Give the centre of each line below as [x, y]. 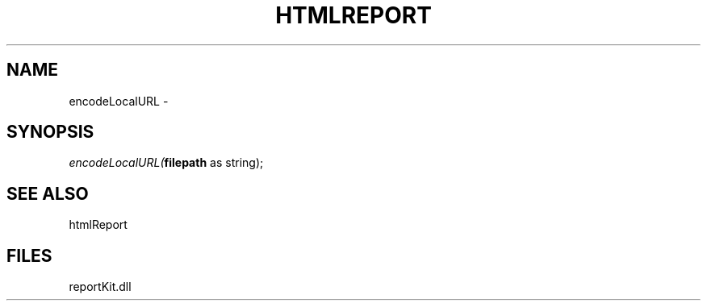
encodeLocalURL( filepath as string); [166, 163]
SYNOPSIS [50, 132]
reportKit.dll [100, 287]
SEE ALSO [48, 193]
